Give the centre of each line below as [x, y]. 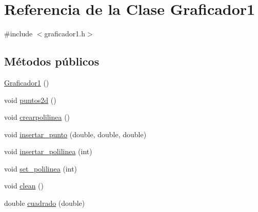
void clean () [24, 186]
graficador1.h [65, 34]
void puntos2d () [30, 100]
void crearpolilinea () [37, 117]
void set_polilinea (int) [41, 168]
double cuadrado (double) [45, 203]
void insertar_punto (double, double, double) [75, 134]
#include [18, 34]
